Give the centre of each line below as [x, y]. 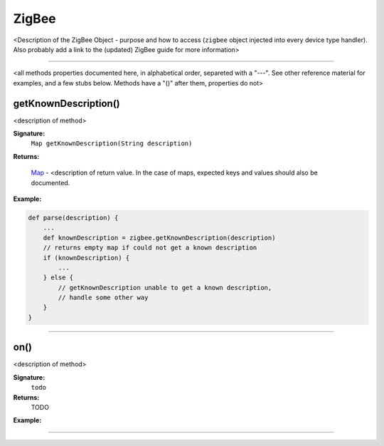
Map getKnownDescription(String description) [112, 144]
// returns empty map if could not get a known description [150, 248]
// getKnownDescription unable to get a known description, [165, 287]
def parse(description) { [73, 218]
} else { [58, 278]
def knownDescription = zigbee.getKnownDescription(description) [159, 238]
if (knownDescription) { [86, 258]
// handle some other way [103, 298]
